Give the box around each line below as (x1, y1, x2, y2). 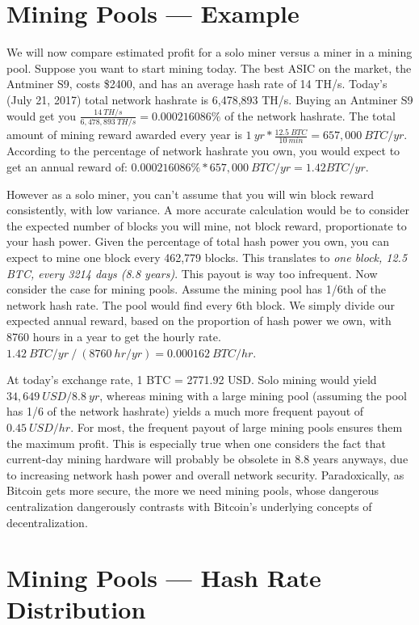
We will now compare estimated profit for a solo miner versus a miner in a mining (6, 44, 413, 61)
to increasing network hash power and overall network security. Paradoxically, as (6, 466, 404, 483)
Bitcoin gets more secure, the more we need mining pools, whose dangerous (6, 482, 379, 499)
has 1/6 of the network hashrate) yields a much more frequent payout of (6, 403, 364, 420)
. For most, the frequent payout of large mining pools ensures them (70, 418, 403, 435)
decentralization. (6, 513, 88, 530)
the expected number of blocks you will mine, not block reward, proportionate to (6, 217, 407, 234)
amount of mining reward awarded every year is (6, 126, 242, 143)
